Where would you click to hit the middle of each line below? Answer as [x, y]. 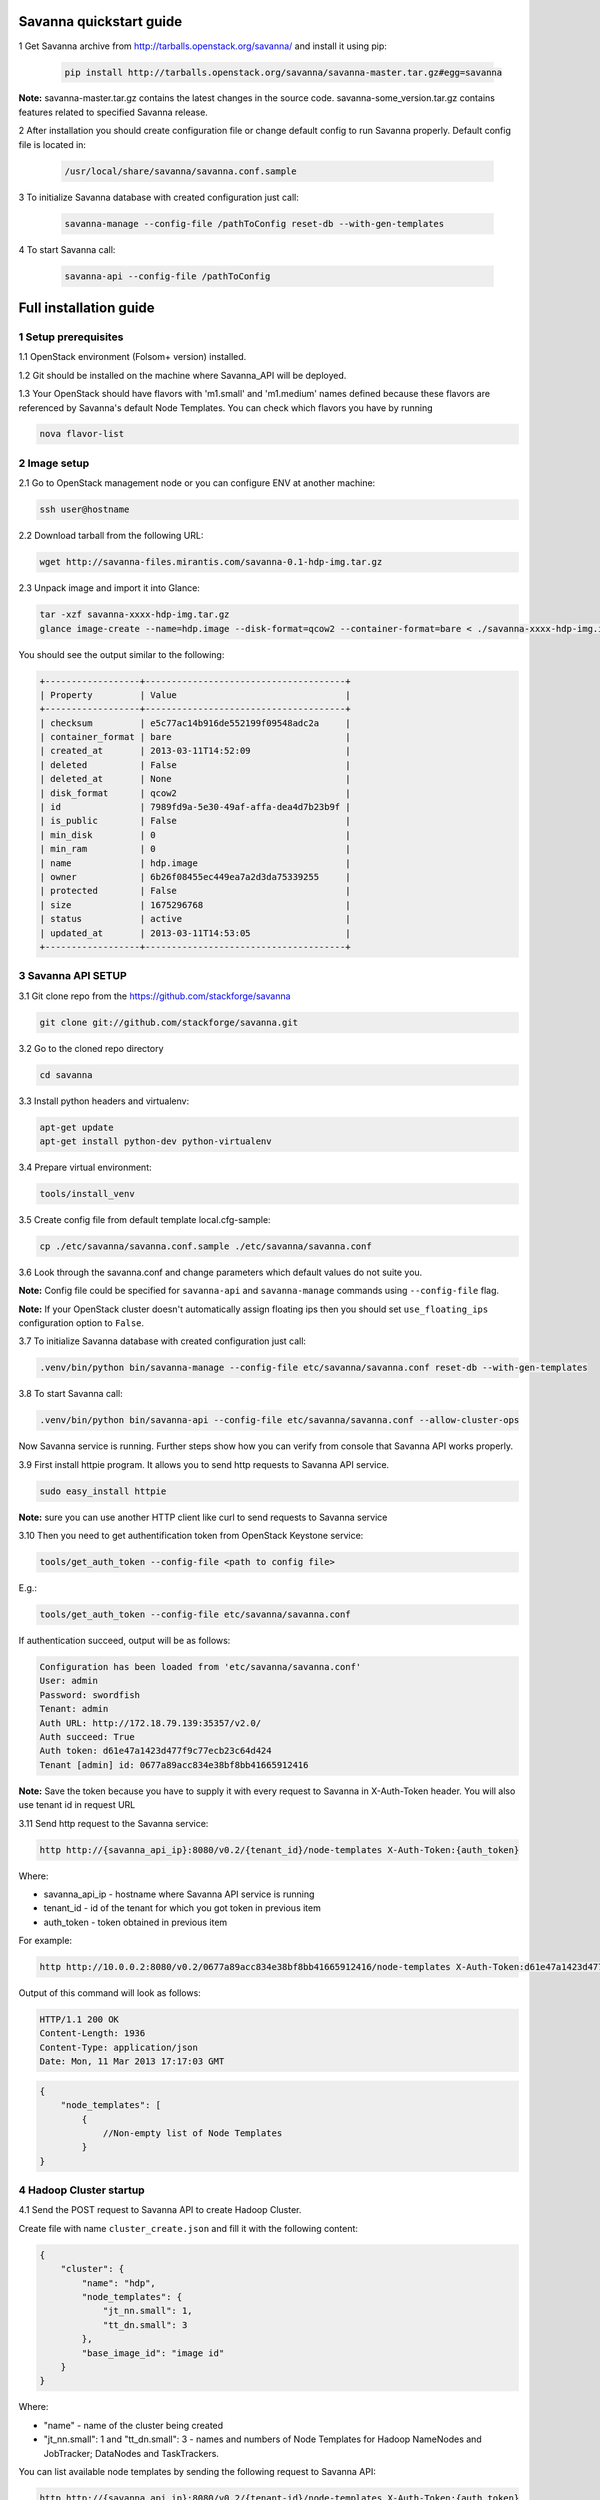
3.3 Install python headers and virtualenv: [104, 1101]
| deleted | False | [195, 764]
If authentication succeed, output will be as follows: [124, 1641]
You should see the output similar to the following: [121, 654]
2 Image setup [54, 463]
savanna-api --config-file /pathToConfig [167, 276]
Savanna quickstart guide [100, 21]
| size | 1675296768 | [195, 904]
